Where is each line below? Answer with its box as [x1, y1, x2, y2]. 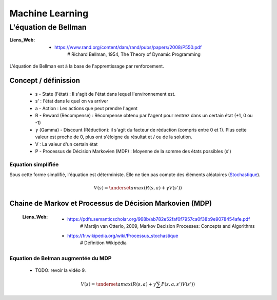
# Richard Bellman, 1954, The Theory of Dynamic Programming [67, 51, 201, 57]
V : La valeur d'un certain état [35, 141, 98, 147]
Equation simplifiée [9, 161, 59, 168]
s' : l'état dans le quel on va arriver [35, 98, 109, 104]
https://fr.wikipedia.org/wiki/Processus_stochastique [67, 232, 179, 239]
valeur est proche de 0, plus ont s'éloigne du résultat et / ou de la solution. [35, 134, 192, 140]
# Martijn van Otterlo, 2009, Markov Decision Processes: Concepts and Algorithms [80, 223, 255, 229]
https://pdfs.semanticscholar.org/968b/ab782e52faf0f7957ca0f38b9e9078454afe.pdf [67, 216, 250, 222]
